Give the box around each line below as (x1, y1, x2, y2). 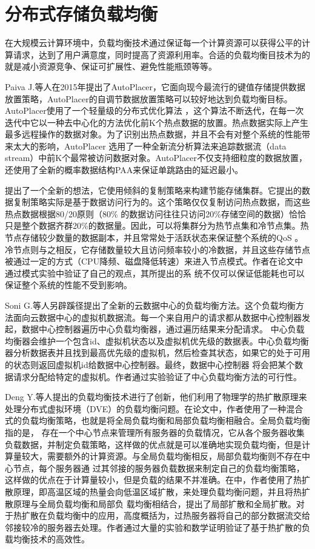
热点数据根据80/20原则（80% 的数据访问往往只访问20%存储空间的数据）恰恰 (5, 207, 306, 220)
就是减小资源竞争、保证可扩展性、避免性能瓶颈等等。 (5, 60, 217, 73)
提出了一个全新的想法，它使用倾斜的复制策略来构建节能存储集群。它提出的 (5, 183, 302, 196)
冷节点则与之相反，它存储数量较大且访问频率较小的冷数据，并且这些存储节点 (5, 243, 310, 255)
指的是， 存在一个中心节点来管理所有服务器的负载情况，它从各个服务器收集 (5, 426, 305, 438)
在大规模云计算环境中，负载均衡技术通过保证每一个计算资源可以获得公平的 (5, 36, 302, 49)
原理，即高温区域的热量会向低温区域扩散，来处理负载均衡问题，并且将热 (13, 485, 302, 498)
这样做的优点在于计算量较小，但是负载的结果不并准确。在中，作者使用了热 (5, 473, 302, 486)
